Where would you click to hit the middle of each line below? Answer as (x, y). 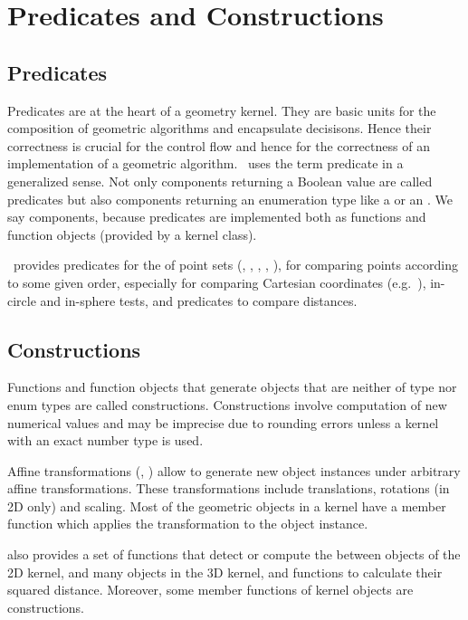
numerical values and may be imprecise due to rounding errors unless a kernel (223, 422)
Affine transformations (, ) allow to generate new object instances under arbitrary (234, 470)
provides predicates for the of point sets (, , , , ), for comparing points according (236, 265)
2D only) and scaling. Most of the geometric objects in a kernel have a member (227, 506)
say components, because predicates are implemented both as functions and (217, 217)
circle (22, 300)
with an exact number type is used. (105, 440)
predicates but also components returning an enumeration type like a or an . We (230, 199)
